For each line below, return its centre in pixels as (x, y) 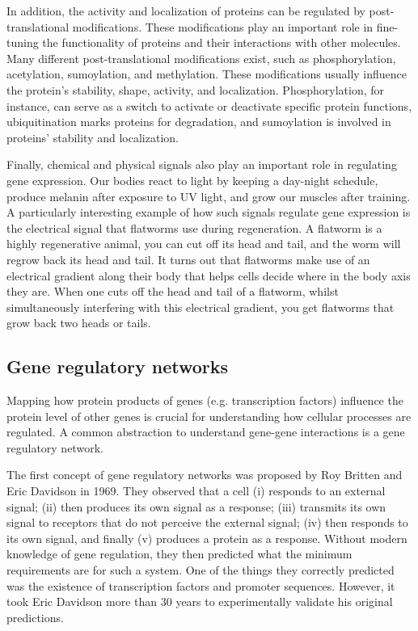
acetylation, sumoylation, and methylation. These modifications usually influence (207, 74)
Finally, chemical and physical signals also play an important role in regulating (202, 164)
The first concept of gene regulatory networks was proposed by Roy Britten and (205, 475)
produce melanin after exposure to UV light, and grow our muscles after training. (209, 196)
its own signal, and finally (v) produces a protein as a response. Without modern (207, 538)
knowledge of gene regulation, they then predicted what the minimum (179, 554)
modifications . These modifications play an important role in (223, 26)
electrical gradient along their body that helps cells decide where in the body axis (209, 275)
